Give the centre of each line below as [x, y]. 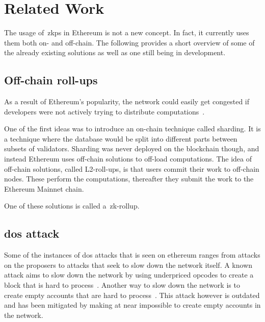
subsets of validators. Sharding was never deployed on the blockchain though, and [132, 148]
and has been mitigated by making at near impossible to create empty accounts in [132, 305]
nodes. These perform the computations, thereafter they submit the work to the [129, 179]
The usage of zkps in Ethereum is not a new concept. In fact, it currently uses [127, 32]
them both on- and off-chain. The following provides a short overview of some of [129, 42]
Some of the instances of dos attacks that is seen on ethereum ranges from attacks [132, 255]
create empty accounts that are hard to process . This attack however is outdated [132, 295]
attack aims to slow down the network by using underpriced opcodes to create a [129, 275]
